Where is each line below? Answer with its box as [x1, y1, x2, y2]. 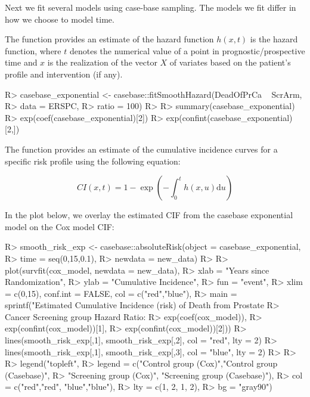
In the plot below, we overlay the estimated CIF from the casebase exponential [5, 209, 293, 221]
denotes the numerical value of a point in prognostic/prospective [69, 44, 305, 57]
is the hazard [250, 33, 298, 45]
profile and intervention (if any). [5, 67, 123, 80]
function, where [5, 44, 61, 57]
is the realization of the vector [47, 56, 157, 69]
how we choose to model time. [5, 13, 114, 25]
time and [5, 56, 38, 69]
